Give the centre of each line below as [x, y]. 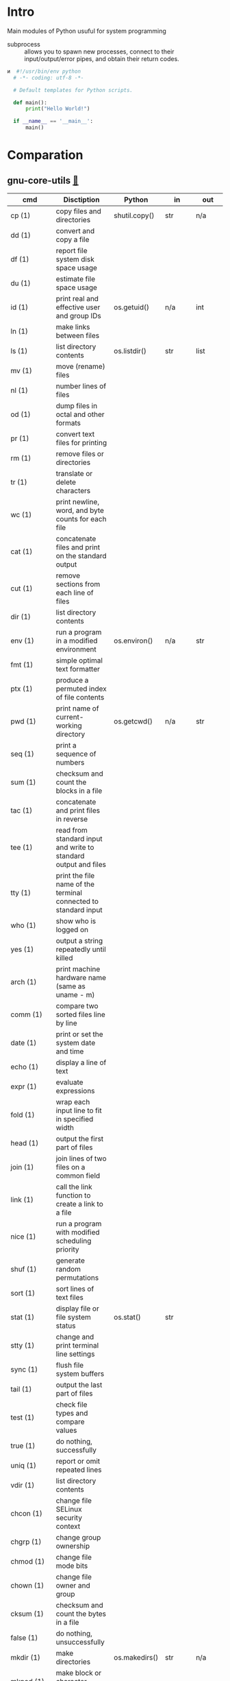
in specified [75, 1119]
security [69, 1518]
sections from [78, 584]
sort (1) [23, 1293]
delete [66, 482]
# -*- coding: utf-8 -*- [49, 78]
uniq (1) [23, 1466]
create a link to [80, 1204]
